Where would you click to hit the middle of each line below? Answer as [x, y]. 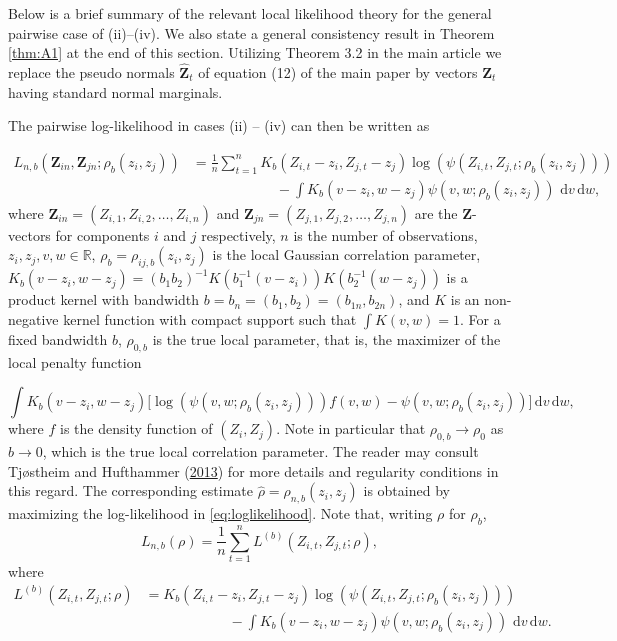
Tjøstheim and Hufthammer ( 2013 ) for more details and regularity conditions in [253, 470]
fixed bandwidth [58, 338]
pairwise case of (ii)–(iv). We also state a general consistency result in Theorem [251, 32]
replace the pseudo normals [91, 72]
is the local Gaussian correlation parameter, [346, 254]
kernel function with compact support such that [210, 318]
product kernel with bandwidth [104, 299]
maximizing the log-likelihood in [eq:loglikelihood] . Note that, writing [220, 513]
